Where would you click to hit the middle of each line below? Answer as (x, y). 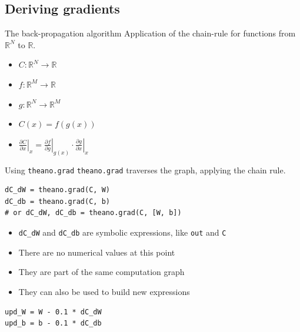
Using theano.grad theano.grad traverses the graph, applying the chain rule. (145, 170)
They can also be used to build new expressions (104, 291)
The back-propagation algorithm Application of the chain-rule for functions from (150, 33)
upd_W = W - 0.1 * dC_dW (53, 312)
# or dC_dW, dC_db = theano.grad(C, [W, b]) (93, 213)
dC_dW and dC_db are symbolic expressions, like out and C (122, 232)
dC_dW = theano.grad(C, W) (57, 190)
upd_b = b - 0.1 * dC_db (53, 323)
